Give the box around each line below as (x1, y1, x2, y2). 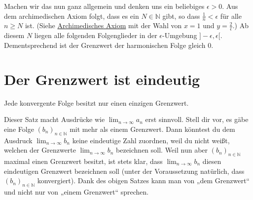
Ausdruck (4, 135, 33, 145)
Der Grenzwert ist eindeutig (4, 69, 200, 89)
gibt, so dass (162, 10, 200, 21)
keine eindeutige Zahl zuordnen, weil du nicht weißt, (72, 135, 230, 145)
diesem (4, 30, 25, 40)
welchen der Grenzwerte (4, 145, 76, 155)
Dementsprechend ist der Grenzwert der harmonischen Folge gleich (4, 40, 206, 50)
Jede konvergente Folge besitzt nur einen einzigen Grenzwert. (4, 97, 189, 108)
